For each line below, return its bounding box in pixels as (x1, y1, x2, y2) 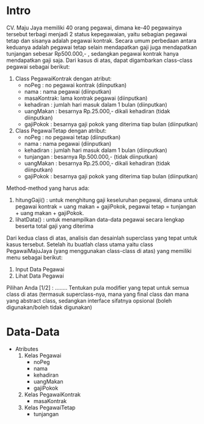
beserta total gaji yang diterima (15, 222, 93, 230)
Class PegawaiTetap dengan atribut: (15, 127, 107, 134)
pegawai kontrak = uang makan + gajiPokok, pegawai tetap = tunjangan (15, 203, 197, 210)
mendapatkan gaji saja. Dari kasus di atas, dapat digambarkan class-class (6, 56, 193, 64)
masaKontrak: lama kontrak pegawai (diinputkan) (24, 94, 148, 102)
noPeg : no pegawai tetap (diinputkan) (24, 133, 121, 141)
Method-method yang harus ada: (6, 184, 90, 192)
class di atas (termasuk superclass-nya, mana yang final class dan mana (6, 290, 189, 298)
